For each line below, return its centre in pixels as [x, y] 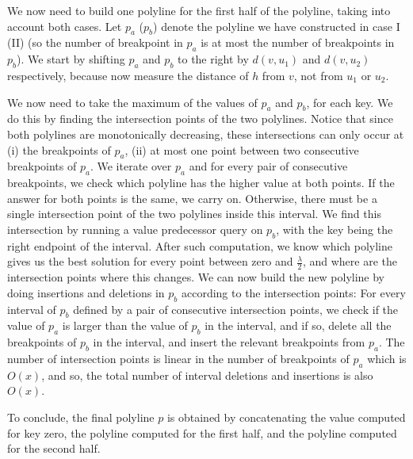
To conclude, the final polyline [81, 417]
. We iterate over [131, 166]
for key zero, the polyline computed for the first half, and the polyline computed [202, 432]
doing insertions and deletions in [86, 292]
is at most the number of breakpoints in [298, 42]
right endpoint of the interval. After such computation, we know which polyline [200, 245]
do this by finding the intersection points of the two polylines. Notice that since [200, 119]
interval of [32, 309]
